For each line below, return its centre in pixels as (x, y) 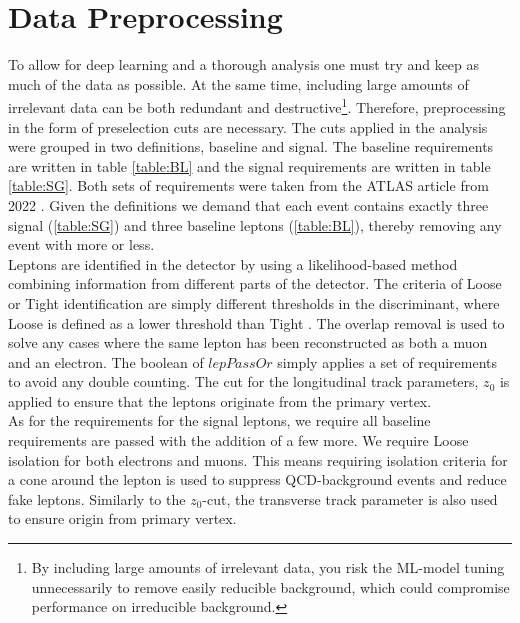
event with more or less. (81, 244)
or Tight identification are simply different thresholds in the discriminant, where (254, 302)
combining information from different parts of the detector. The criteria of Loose (255, 283)
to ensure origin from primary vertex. (122, 518)
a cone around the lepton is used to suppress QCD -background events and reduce (257, 479)
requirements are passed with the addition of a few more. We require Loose (238, 440)
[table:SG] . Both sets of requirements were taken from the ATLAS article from (248, 185)
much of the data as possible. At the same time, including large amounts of (238, 83)
